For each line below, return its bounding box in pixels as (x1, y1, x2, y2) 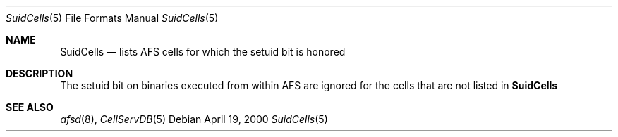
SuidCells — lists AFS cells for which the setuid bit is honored (60, 46, 346, 58)
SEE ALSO (6, 101, 54, 113)
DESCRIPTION (6, 67, 73, 79)
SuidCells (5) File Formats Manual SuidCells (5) (6, 12, 219, 24)
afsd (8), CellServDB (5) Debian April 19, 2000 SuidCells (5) (60, 113, 328, 125)
